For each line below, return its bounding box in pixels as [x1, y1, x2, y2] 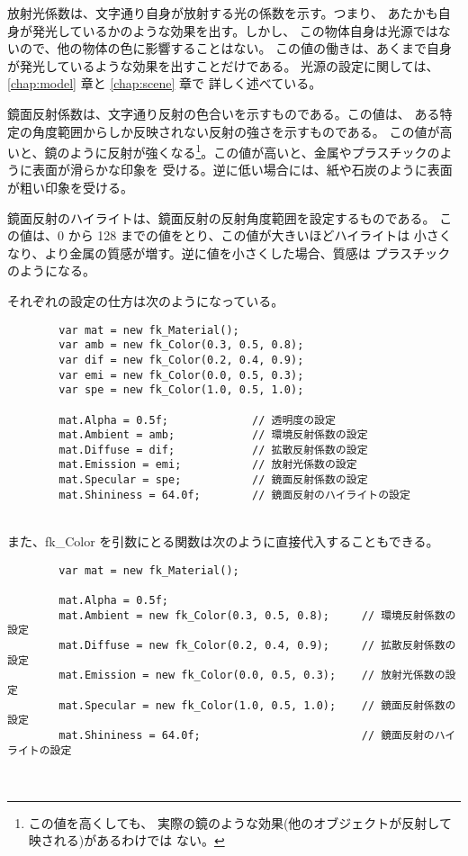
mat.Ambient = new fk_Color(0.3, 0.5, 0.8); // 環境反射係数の [58, 608, 456, 622]
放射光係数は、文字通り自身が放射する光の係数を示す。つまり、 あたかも [7, 4, 438, 22]
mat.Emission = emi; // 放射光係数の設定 [58, 458, 357, 472]
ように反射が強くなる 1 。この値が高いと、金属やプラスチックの [69, 140, 440, 161]
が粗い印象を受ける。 [7, 178, 133, 196]
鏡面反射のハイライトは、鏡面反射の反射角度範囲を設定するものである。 [7, 208, 436, 227]
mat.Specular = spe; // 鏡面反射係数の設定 [58, 473, 368, 487]
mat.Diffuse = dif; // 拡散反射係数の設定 [58, 443, 368, 456]
